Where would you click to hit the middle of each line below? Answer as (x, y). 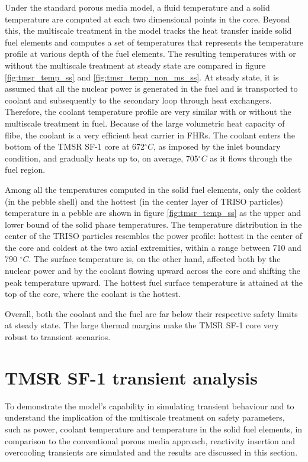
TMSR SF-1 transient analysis (131, 377)
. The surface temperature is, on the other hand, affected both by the (155, 259)
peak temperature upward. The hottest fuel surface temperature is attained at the (154, 282)
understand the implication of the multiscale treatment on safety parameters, (145, 417)
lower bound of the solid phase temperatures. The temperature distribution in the (153, 224)
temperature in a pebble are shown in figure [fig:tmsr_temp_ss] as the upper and (153, 213)
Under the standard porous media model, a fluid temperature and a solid (137, 7)
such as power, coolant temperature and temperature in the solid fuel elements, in (154, 429)
